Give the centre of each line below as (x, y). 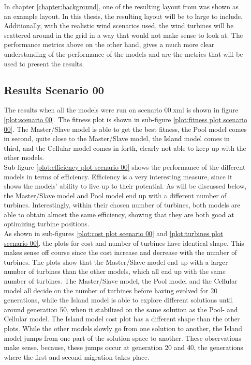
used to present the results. (44, 63)
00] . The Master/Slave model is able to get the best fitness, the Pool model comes (125, 129)
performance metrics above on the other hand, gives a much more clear (109, 44)
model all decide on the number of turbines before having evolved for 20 (111, 290)
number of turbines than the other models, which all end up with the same (115, 271)
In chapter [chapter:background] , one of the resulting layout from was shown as (121, 6)
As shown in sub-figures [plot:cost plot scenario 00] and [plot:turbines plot (114, 233)
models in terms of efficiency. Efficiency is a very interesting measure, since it (118, 176)
